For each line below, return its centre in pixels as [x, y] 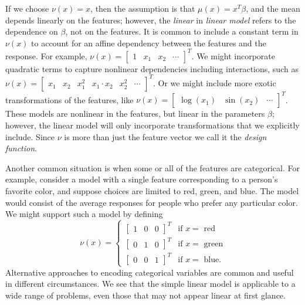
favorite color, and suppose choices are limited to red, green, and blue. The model [152, 191]
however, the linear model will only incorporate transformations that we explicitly [152, 125]
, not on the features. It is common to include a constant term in [182, 31]
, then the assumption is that [143, 8]
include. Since [30, 136]
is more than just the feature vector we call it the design [165, 136]
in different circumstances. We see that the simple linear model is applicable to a [150, 284]
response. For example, [46, 55]
